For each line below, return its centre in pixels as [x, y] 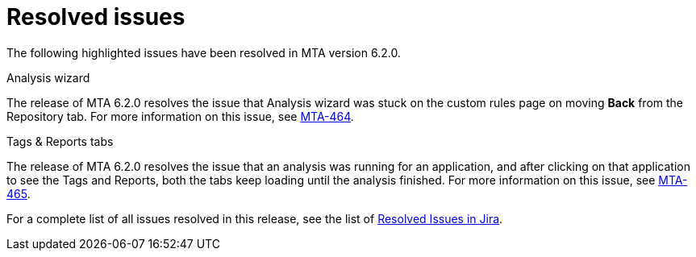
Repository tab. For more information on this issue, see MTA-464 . [180, 116]
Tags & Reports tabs [60, 141]
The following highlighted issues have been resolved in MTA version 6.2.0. [204, 52]
